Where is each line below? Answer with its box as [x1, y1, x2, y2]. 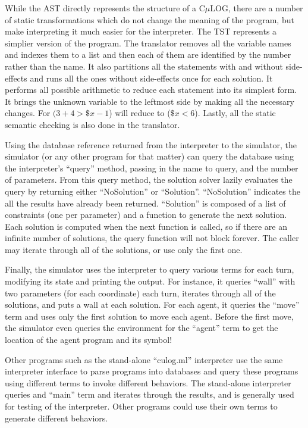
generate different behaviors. [5, 411, 108, 424]
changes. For [5, 107, 51, 119]
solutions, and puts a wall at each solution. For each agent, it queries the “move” [5, 298, 300, 311]
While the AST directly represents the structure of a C [5, 2, 205, 14]
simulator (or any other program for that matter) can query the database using [5, 150, 294, 163]
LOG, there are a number [210, 2, 303, 14]
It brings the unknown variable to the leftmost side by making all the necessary [5, 95, 294, 107]
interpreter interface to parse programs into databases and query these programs [5, 365, 298, 377]
